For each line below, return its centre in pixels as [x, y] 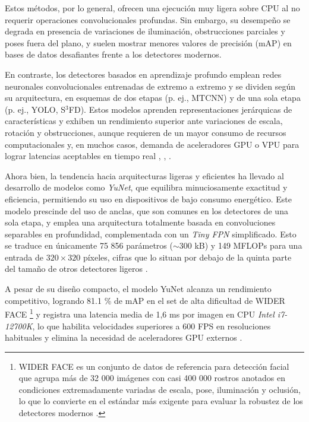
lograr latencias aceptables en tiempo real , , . [88, 156]
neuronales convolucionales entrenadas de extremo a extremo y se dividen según [150, 86]
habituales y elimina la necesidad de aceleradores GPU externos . [124, 337]
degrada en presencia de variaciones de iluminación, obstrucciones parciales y [145, 31]
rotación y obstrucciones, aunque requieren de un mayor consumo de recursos [146, 132]
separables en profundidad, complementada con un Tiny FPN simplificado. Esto [151, 234]
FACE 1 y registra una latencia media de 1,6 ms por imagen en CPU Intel [140, 313]
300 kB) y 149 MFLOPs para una [241, 245]
